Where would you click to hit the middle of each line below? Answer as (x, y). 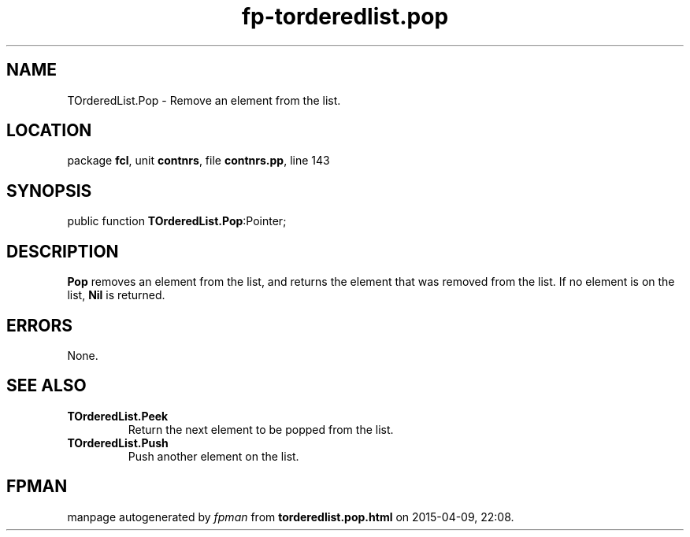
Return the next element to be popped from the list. (261, 429)
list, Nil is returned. (116, 295)
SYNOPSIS (49, 191)
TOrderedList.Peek (118, 416)
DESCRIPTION (63, 251)
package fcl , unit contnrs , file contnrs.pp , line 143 (198, 161)
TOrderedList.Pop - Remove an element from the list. (204, 100)
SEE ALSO (46, 386)
